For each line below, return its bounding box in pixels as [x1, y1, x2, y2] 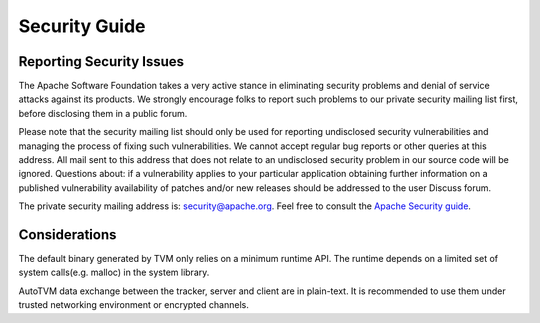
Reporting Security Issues [18, 53, 185, 70]
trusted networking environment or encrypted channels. [18, 299, 249, 311]
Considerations [18, 226, 117, 243]
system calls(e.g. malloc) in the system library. [18, 266, 210, 279]
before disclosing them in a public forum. [18, 107, 188, 119]
